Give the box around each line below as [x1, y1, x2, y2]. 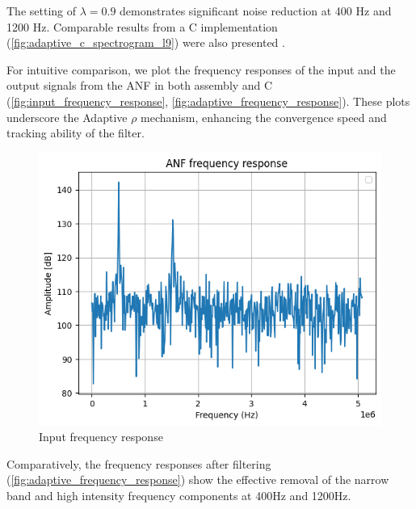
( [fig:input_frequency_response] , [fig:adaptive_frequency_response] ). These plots [6, 92, 410, 109]
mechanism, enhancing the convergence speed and [141, 108, 387, 125]
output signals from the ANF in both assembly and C [6, 77, 273, 94]
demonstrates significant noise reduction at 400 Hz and [120, 2, 392, 19]
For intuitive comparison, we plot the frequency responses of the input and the [6, 61, 396, 78]
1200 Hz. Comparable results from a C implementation [6, 18, 278, 35]
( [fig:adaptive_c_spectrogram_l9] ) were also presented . [6, 34, 285, 51]
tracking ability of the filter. [6, 124, 145, 141]
